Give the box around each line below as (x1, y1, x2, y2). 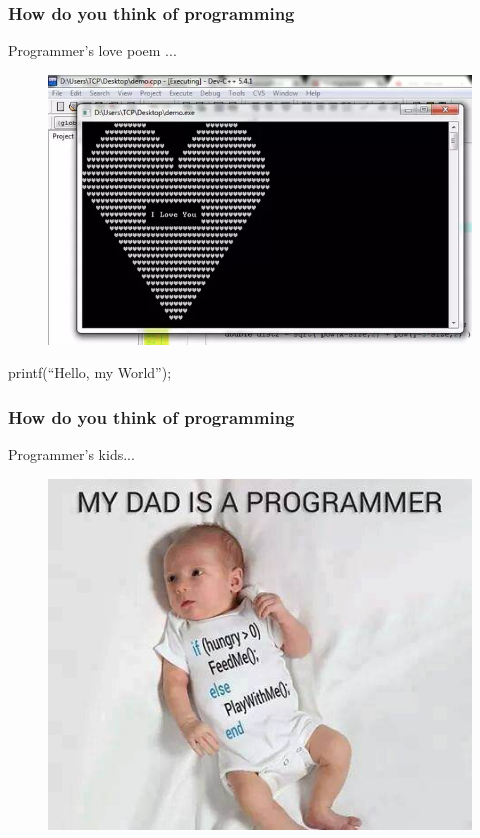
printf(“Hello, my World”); (8, 362, 172, 383)
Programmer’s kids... (8, 443, 135, 464)
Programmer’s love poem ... (8, 40, 177, 61)
